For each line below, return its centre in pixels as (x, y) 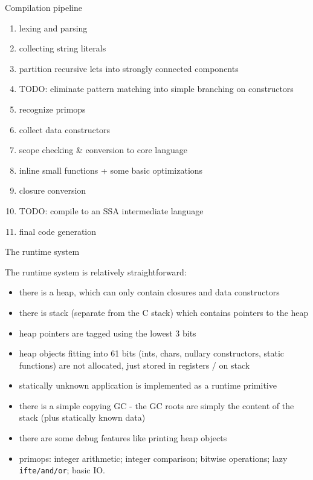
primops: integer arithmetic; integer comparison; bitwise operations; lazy (153, 458)
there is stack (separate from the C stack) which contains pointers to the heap (164, 312)
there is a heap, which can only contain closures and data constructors (149, 292)
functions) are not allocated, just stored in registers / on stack (134, 365)
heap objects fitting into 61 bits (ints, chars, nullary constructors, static (152, 353)
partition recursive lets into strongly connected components (129, 68)
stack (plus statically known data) (82, 417)
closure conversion (53, 190)
